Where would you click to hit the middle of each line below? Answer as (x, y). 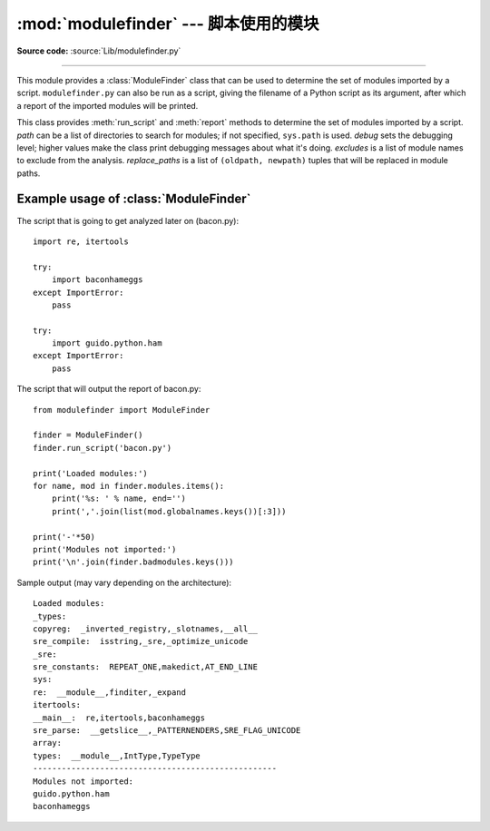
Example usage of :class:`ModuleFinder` (134, 199)
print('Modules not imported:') (105, 549)
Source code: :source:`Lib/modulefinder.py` (99, 51)
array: (48, 743)
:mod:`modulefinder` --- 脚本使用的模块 (168, 24)
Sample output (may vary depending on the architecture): (124, 582)
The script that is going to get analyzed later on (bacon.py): (128, 220)
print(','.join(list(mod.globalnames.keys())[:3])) (169, 511)
